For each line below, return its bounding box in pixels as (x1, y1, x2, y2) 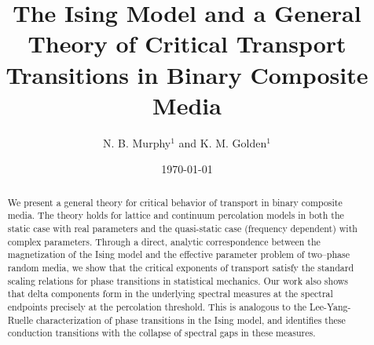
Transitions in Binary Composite (5, 58, 368, 90)
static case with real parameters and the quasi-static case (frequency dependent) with (7, 221, 357, 234)
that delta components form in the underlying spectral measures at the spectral (7, 287, 333, 300)
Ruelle (7, 313, 33, 326)
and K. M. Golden (178, 134, 267, 151)
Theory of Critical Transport (27, 27, 346, 60)
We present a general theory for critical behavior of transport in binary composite (7, 195, 343, 209)
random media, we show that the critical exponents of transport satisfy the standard (7, 260, 354, 274)
